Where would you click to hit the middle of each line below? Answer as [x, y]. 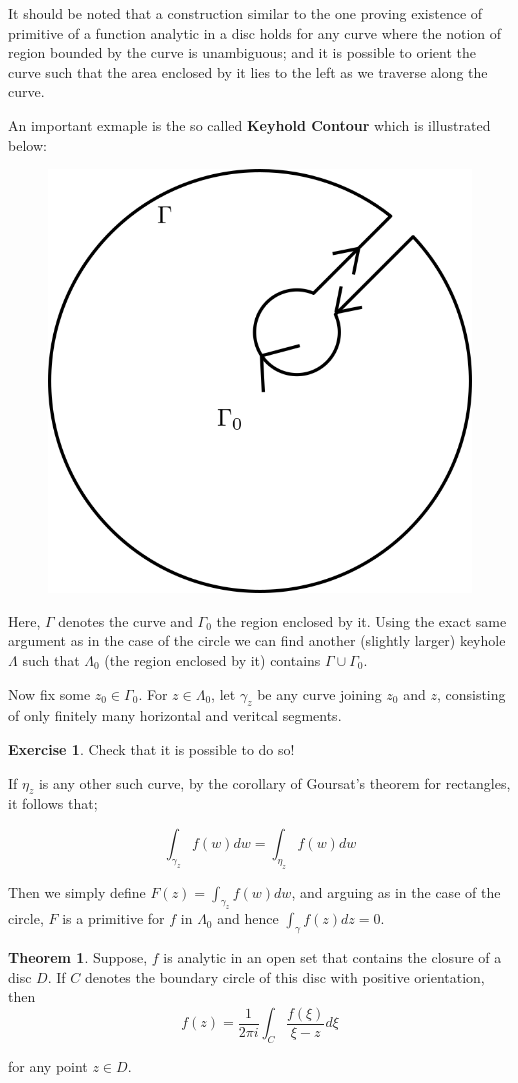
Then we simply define [77, 891]
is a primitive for [113, 918]
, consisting [471, 693]
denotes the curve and [125, 620]
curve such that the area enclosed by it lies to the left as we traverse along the [248, 71]
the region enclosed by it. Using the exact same [361, 620]
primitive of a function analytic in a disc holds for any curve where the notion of [255, 32]
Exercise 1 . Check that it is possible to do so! [151, 748]
